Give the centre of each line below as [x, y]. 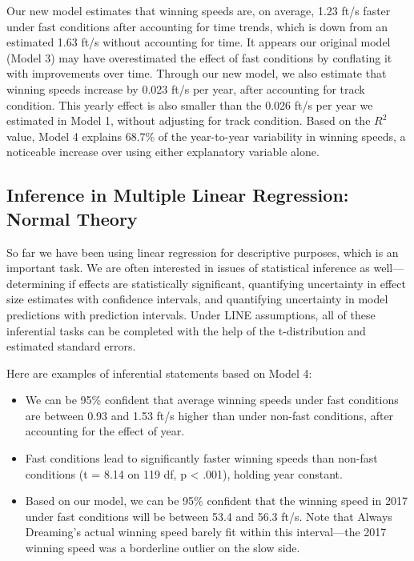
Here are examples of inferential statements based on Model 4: [159, 373]
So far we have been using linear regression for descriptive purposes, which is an [203, 252]
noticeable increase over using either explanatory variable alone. [163, 152]
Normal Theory [72, 218]
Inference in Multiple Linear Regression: [178, 195]
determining [36, 283]
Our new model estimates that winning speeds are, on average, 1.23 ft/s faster [199, 10]
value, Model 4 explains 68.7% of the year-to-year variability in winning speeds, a [206, 136]
